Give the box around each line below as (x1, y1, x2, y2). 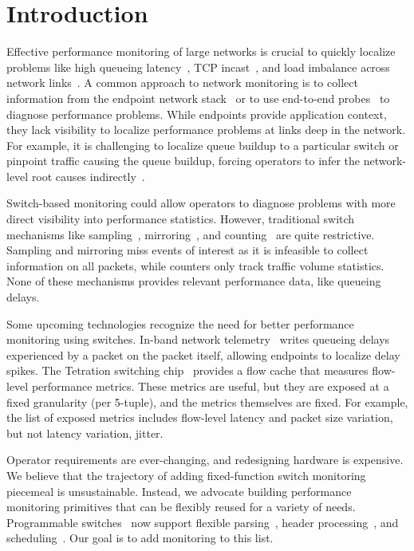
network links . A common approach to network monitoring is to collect (6, 74, 358, 91)
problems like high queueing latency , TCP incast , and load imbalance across (6, 58, 390, 75)
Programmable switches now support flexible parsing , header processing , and (6, 514, 399, 530)
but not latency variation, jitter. (6, 424, 164, 441)
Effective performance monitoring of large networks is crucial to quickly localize (6, 43, 396, 60)
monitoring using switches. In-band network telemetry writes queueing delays (6, 331, 390, 348)
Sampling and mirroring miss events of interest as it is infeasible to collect (6, 242, 369, 258)
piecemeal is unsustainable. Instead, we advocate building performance (6, 482, 352, 499)
